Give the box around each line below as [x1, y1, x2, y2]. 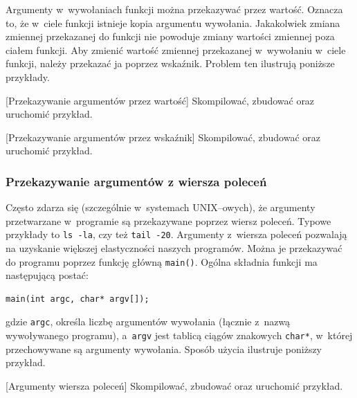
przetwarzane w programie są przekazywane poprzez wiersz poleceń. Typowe [6, 213, 331, 228]
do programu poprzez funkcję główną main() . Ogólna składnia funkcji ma [6, 254, 318, 269]
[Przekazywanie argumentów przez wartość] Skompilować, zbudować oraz [6, 93, 315, 107]
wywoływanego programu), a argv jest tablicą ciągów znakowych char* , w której [6, 328, 353, 343]
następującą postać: [6, 268, 89, 282]
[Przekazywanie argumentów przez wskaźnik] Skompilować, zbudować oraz [6, 129, 321, 144]
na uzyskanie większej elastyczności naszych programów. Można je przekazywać [6, 241, 342, 255]
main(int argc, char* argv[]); [6, 293, 149, 304]
